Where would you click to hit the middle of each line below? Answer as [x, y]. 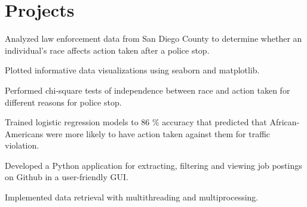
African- [285, 122]
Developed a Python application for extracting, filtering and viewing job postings [153, 165]
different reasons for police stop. [63, 102]
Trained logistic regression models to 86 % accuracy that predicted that [136, 122]
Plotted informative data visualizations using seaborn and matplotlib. [132, 70]
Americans [24, 133]
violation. [22, 145]
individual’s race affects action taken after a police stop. [107, 50]
